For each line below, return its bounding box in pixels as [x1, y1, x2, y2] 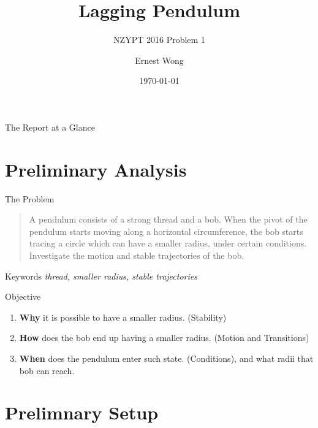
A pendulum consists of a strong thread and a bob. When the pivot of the [29, 213, 308, 226]
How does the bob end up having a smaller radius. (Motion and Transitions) [19, 331, 309, 344]
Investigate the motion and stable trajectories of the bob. [29, 249, 244, 261]
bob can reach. [19, 364, 75, 376]
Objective [5, 290, 41, 303]
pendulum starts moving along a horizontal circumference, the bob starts [29, 224, 303, 237]
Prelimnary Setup [5, 400, 159, 425]
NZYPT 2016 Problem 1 [113, 33, 205, 46]
